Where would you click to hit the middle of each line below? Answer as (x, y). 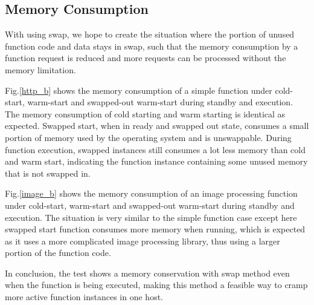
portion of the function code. (58, 253)
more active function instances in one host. (84, 297)
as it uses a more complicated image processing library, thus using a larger (143, 241)
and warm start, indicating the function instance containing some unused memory (156, 161)
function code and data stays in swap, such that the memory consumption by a (152, 46)
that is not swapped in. (48, 173)
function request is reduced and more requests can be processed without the (146, 58)
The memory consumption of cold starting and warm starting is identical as (145, 113)
